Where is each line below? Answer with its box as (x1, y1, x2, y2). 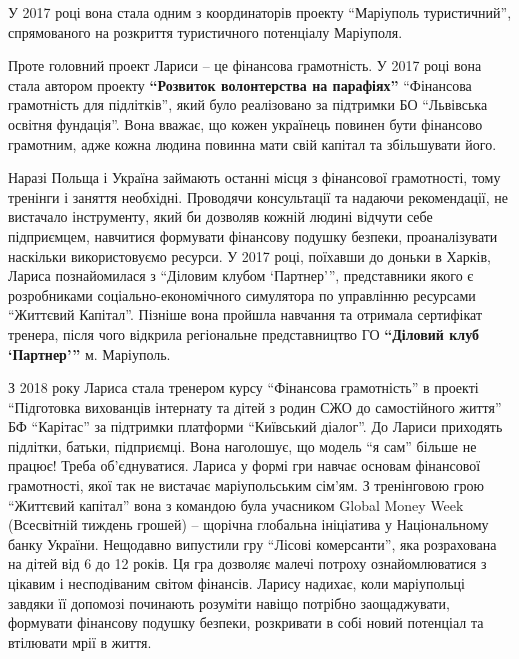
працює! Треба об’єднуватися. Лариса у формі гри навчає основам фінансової (8, 455, 481, 476)
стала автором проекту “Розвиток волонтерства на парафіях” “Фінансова (8, 74, 472, 95)
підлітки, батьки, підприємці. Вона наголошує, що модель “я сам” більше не (8, 435, 477, 456)
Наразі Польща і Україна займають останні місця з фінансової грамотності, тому (8, 167, 501, 188)
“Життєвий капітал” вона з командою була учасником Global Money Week (8, 494, 464, 515)
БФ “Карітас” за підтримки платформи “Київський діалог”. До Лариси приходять (8, 416, 503, 437)
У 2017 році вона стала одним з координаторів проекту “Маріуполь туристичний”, (8, 2, 512, 22)
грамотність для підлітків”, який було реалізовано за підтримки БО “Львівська (8, 94, 488, 115)
